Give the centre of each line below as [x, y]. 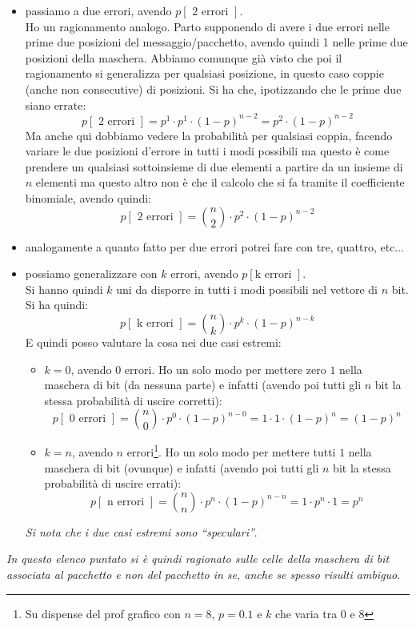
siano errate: [56, 104]
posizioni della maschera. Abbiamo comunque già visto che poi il [184, 57]
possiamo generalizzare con [91, 273]
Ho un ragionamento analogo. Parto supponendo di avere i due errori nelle [207, 26]
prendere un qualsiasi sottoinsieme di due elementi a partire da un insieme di [214, 166]
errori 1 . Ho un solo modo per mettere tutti [231, 451]
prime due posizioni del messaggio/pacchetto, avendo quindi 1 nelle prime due [216, 42]
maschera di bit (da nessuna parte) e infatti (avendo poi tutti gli [203, 385]
